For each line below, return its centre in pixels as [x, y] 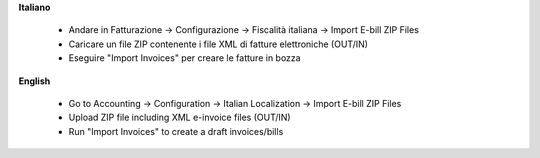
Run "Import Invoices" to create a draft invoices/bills [176, 131]
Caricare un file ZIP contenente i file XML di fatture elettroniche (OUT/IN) [218, 44]
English [34, 81]
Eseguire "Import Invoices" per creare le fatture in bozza [184, 58]
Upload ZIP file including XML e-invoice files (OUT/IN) [179, 117]
